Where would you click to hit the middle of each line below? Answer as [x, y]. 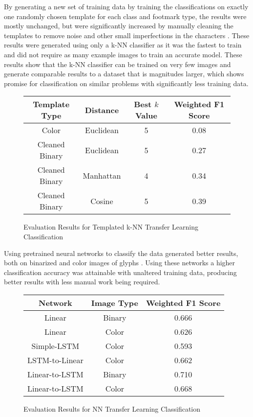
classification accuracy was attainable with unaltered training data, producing [120, 272]
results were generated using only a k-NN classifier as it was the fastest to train [123, 45]
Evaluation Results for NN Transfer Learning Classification [112, 408]
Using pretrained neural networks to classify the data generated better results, [121, 253]
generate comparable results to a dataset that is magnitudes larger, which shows [124, 74]
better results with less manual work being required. [82, 282]
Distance [102, 110]
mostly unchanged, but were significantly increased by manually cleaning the [119, 26]
